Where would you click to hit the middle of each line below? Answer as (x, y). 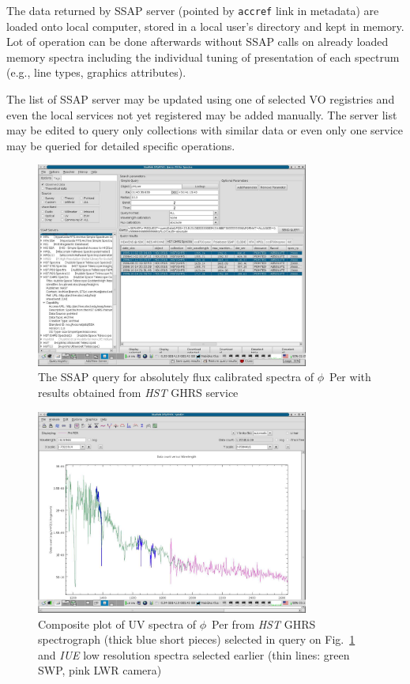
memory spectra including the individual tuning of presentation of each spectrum (203, 57)
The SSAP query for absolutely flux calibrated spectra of (176, 377)
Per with (350, 377)
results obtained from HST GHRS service (138, 392)
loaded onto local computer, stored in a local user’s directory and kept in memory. (205, 26)
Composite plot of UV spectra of (117, 624)
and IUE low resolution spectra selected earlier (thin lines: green (194, 654)
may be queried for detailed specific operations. (121, 145)
